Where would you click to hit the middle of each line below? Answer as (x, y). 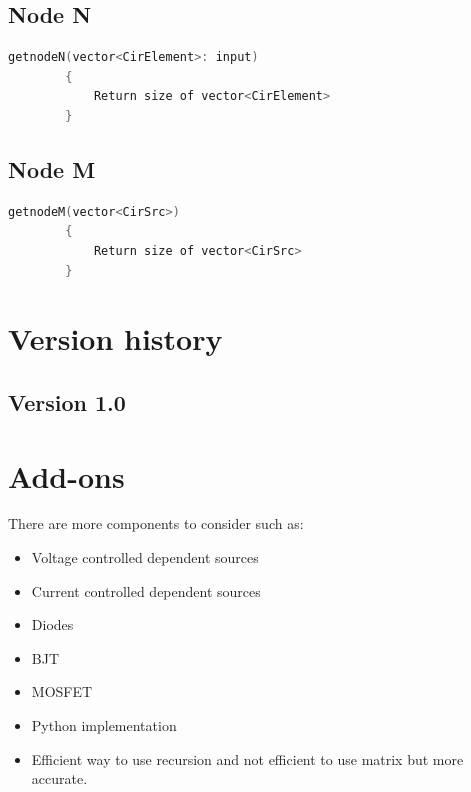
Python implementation (104, 725)
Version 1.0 (67, 401)
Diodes (52, 624)
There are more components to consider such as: (156, 523)
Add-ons (66, 475)
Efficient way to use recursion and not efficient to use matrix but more (247, 758)
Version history (115, 338)
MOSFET (62, 691)
